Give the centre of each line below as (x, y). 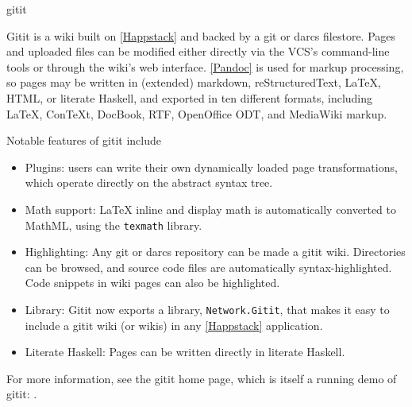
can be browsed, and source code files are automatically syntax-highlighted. (208, 267)
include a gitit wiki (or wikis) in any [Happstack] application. (174, 325)
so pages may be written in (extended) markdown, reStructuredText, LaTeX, (194, 82)
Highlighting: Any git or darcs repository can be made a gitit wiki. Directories (215, 252)
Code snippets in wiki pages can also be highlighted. (152, 283)
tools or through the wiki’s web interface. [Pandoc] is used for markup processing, (205, 66)
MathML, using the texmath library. (114, 225)
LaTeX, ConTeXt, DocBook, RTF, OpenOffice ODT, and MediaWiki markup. (197, 113)
